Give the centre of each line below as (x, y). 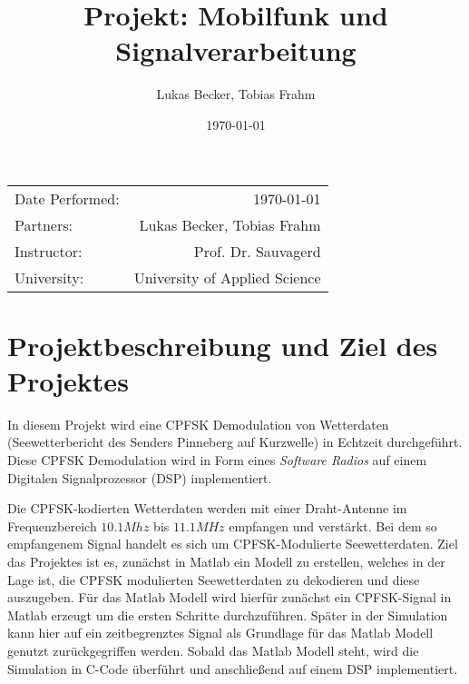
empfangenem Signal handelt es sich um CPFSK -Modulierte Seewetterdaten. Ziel (233, 544)
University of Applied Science (227, 277)
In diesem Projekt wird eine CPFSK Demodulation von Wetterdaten (198, 424)
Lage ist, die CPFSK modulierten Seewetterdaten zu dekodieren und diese (214, 579)
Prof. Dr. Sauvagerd (257, 251)
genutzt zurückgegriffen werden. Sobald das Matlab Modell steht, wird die (213, 650)
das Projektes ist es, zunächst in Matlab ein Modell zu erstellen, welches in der (226, 561)
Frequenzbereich (52, 525)
